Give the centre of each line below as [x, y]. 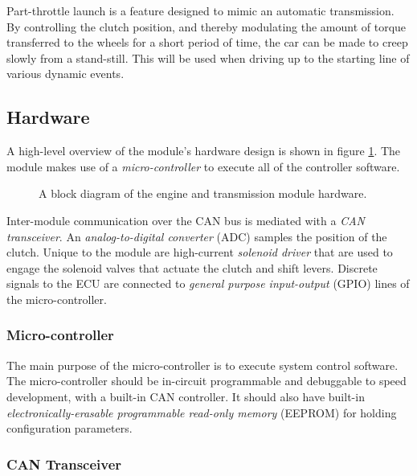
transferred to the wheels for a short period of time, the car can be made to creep [207, 42]
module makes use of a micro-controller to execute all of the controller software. [203, 166]
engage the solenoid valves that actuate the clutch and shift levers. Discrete [192, 267]
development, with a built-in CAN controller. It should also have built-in [186, 396]
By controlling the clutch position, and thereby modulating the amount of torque [206, 26]
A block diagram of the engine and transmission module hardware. [203, 193]
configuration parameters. [69, 428]
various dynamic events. [65, 74]
